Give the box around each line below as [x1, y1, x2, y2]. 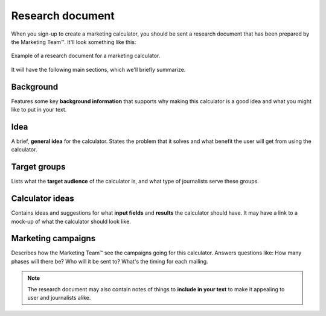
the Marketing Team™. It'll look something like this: [11, 38, 136, 45]
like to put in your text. [11, 106, 67, 113]
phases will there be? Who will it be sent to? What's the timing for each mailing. [11, 258, 208, 265]
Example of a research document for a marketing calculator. [11, 52, 161, 60]
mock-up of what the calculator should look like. [11, 218, 131, 225]
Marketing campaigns [11, 233, 96, 244]
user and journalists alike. [27, 294, 91, 301]
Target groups [11, 162, 66, 172]
